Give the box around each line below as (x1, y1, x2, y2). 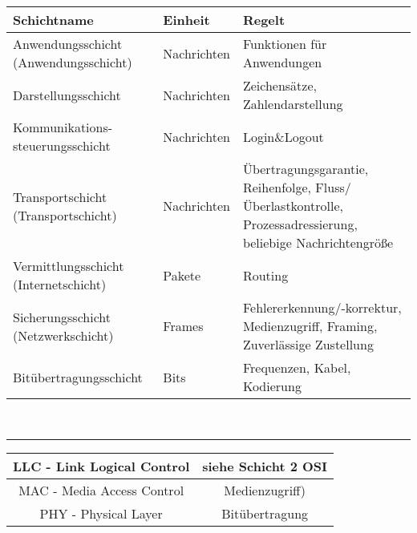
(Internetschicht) (13, 275, 107, 293)
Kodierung (242, 377, 302, 395)
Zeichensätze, (242, 76, 317, 95)
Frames (163, 317, 204, 335)
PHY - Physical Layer (39, 503, 163, 523)
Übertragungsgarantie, (242, 159, 369, 178)
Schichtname (13, 10, 94, 29)
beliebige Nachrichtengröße (242, 233, 394, 252)
